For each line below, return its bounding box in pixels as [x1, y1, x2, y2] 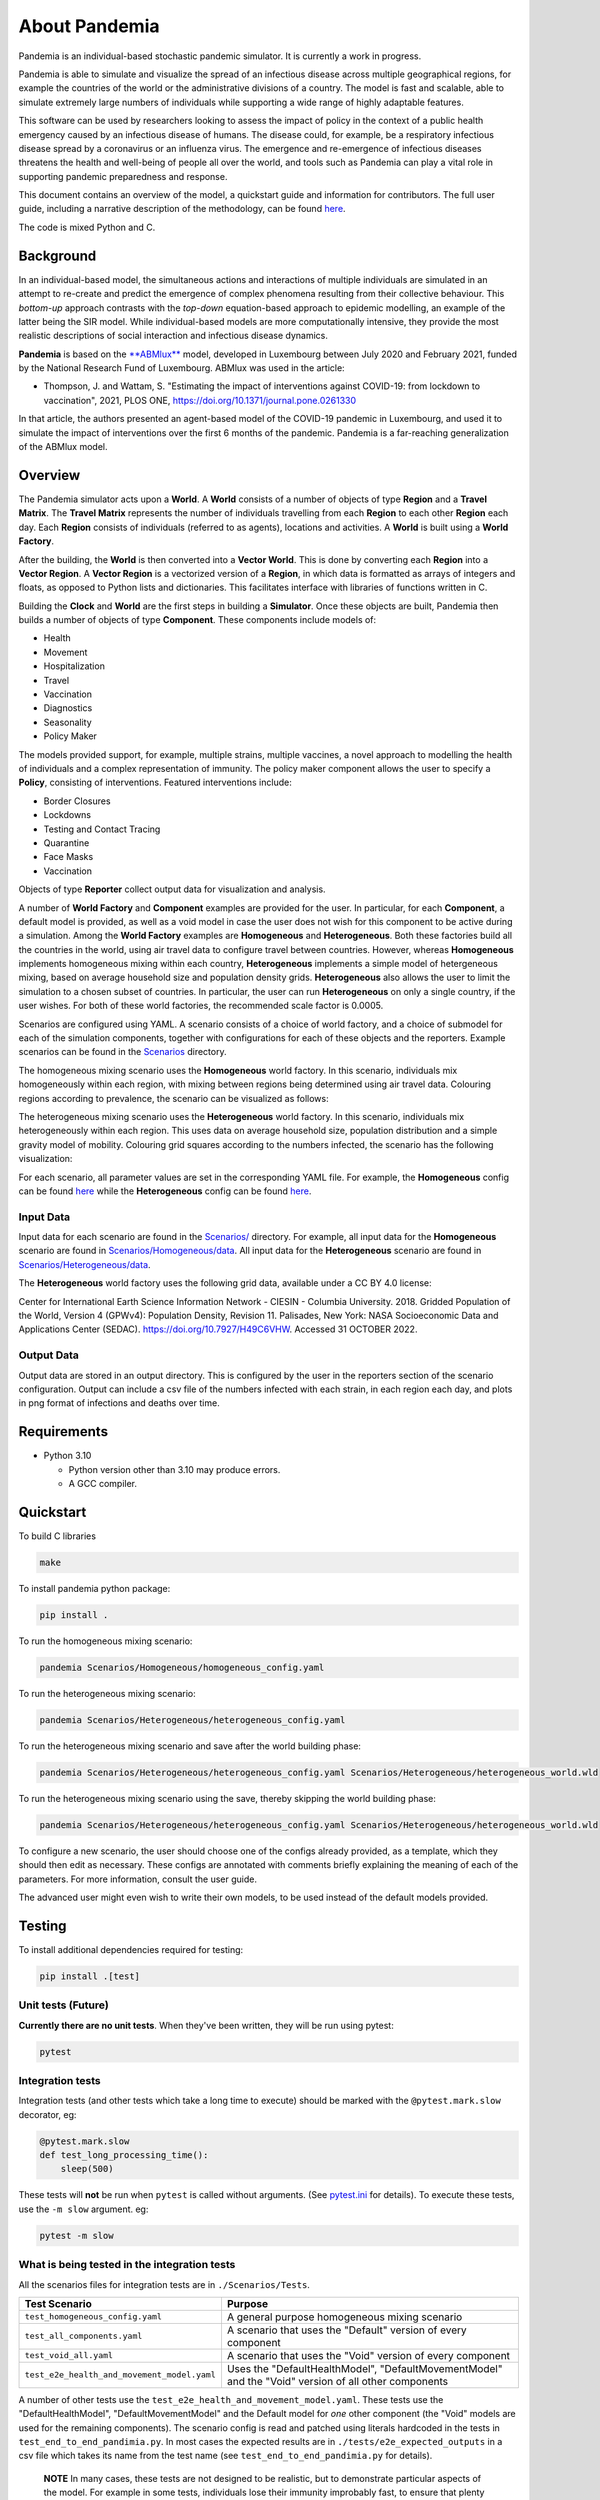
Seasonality [43, 716, 92, 728]
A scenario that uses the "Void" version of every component [226, 2348, 510, 2362]
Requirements [18, 1423, 109, 1440]
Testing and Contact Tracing [43, 823, 161, 835]
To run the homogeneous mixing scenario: [18, 1635, 193, 1647]
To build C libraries [18, 1530, 97, 1542]
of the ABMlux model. [18, 441, 109, 453]
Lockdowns [43, 809, 92, 821]
